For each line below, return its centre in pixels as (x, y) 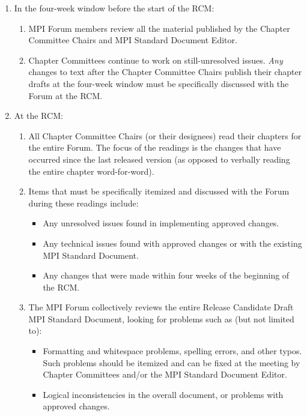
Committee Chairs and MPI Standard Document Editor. (133, 40)
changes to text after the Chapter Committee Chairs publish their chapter (165, 72)
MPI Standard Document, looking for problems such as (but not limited (161, 318)
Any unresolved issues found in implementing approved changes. (161, 223)
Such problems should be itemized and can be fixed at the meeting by (172, 362)
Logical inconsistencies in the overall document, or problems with (163, 394)
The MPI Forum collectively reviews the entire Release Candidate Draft (161, 307)
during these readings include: (84, 203)
